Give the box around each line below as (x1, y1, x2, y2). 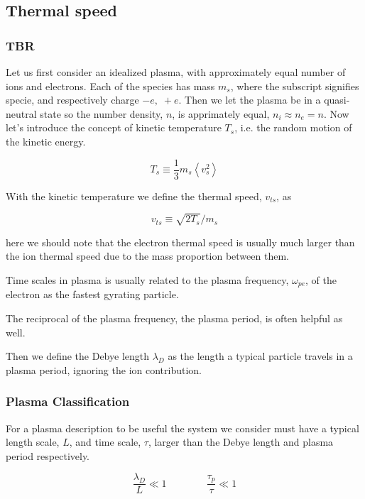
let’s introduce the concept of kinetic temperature (6, 120, 222, 135)
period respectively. (6, 448, 90, 463)
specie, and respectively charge (6, 92, 139, 107)
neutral (6, 106, 37, 121)
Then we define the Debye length (6, 349, 150, 363)
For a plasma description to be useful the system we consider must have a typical (6, 420, 359, 435)
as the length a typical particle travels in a (168, 349, 353, 363)
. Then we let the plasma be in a (178, 92, 321, 107)
